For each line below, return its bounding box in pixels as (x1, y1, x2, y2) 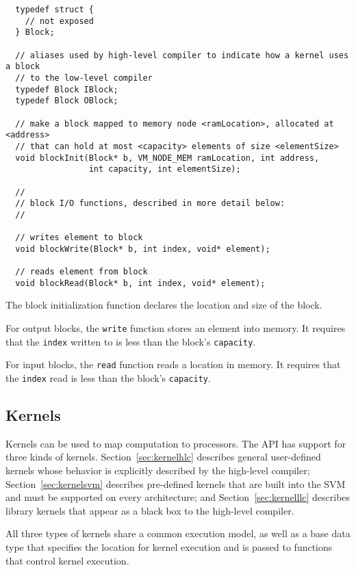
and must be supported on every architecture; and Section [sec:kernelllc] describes (5, 490, 351, 504)
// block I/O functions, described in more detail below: (15, 198, 285, 209)
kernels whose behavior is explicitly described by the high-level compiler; (5, 463, 310, 478)
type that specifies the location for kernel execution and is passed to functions (5, 539, 333, 554)
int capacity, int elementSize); (88, 164, 241, 174)
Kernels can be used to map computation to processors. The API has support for (5, 436, 346, 450)
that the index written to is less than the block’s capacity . (5, 334, 256, 348)
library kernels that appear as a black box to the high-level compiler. (5, 503, 294, 517)
